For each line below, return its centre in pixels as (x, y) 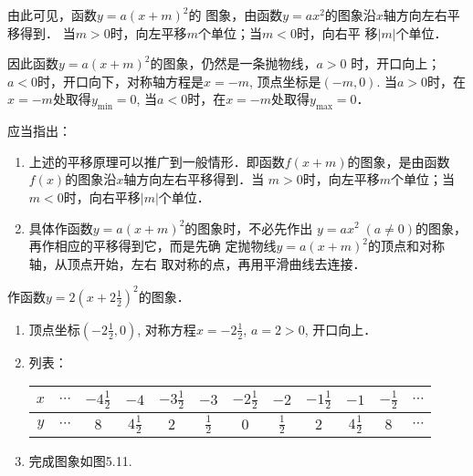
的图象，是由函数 (399, 161)
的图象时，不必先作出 (249, 228)
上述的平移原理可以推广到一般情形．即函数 (157, 161)
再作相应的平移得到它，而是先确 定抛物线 (152, 246)
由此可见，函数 (52, 15)
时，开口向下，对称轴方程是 (121, 81)
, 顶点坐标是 (285, 81)
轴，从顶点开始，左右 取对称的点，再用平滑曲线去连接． (197, 263)
